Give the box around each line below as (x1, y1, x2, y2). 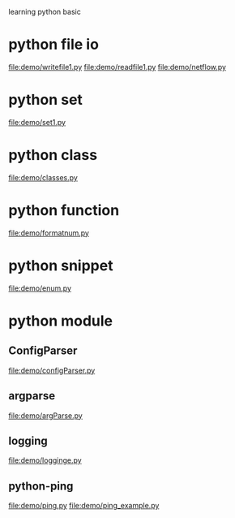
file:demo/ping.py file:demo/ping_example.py (8, 501, 160, 511)
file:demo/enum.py (8, 283, 71, 293)
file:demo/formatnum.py (8, 227, 89, 238)
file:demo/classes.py (8, 172, 79, 182)
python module (8, 312, 113, 330)
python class (8, 146, 98, 165)
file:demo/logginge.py (8, 455, 83, 465)
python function (8, 201, 120, 219)
